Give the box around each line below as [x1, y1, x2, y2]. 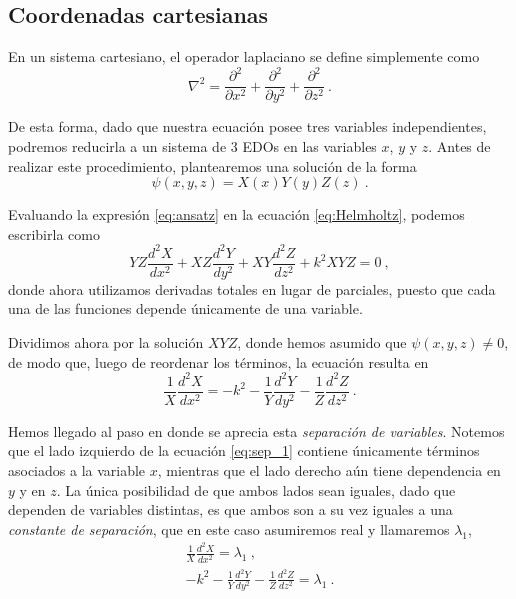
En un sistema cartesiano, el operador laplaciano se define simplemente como [8, 46, 480, 67]
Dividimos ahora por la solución [8, 332, 204, 353]
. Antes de [428, 135, 491, 156]
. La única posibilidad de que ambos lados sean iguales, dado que [56, 479, 456, 500]
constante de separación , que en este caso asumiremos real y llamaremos [8, 518, 450, 539]
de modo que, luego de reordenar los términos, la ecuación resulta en [8, 351, 429, 372]
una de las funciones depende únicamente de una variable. [8, 298, 363, 319]
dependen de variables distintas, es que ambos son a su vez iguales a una [8, 499, 453, 520]
